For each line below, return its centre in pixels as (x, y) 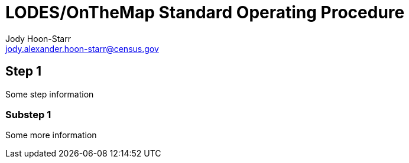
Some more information (51, 135)
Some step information (50, 94)
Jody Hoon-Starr (38, 38)
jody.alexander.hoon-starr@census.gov (82, 48)
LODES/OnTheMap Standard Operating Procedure (205, 12)
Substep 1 (28, 114)
